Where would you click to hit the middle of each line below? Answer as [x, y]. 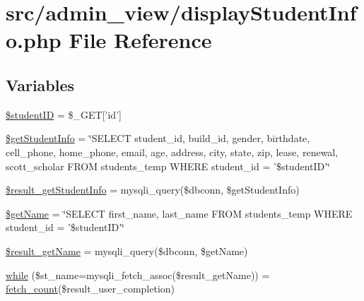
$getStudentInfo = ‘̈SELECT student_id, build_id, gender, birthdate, [158, 138]
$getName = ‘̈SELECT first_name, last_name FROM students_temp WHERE [179, 213]
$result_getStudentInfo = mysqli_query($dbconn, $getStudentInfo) [153, 190]
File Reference [140, 40]
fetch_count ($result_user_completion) [90, 289]
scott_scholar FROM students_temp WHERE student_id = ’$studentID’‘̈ [168, 166]
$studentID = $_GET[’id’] [64, 114]
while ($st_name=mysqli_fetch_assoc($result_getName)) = [138, 275]
